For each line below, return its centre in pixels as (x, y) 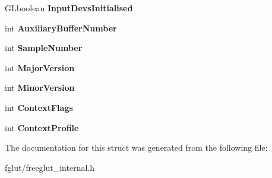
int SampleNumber (44, 48)
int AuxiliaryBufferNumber (61, 28)
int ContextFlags (39, 107)
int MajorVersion (40, 67)
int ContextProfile (42, 127)
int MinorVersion (40, 88)
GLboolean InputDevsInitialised (69, 8)
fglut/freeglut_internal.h (50, 167)
